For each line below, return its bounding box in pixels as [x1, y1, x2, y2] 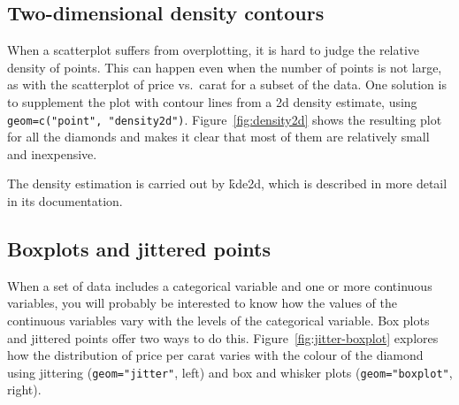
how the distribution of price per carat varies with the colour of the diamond [7, 346, 424, 364]
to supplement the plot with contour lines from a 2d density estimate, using [7, 92, 417, 111]
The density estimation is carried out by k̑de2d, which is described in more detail [7, 174, 448, 193]
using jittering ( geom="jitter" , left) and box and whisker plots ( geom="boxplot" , [7, 363, 453, 381]
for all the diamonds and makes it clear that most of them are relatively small [7, 127, 430, 146]
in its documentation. [7, 192, 123, 210]
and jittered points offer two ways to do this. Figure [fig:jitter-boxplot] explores [7, 328, 439, 347]
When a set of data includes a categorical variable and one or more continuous [7, 276, 432, 294]
